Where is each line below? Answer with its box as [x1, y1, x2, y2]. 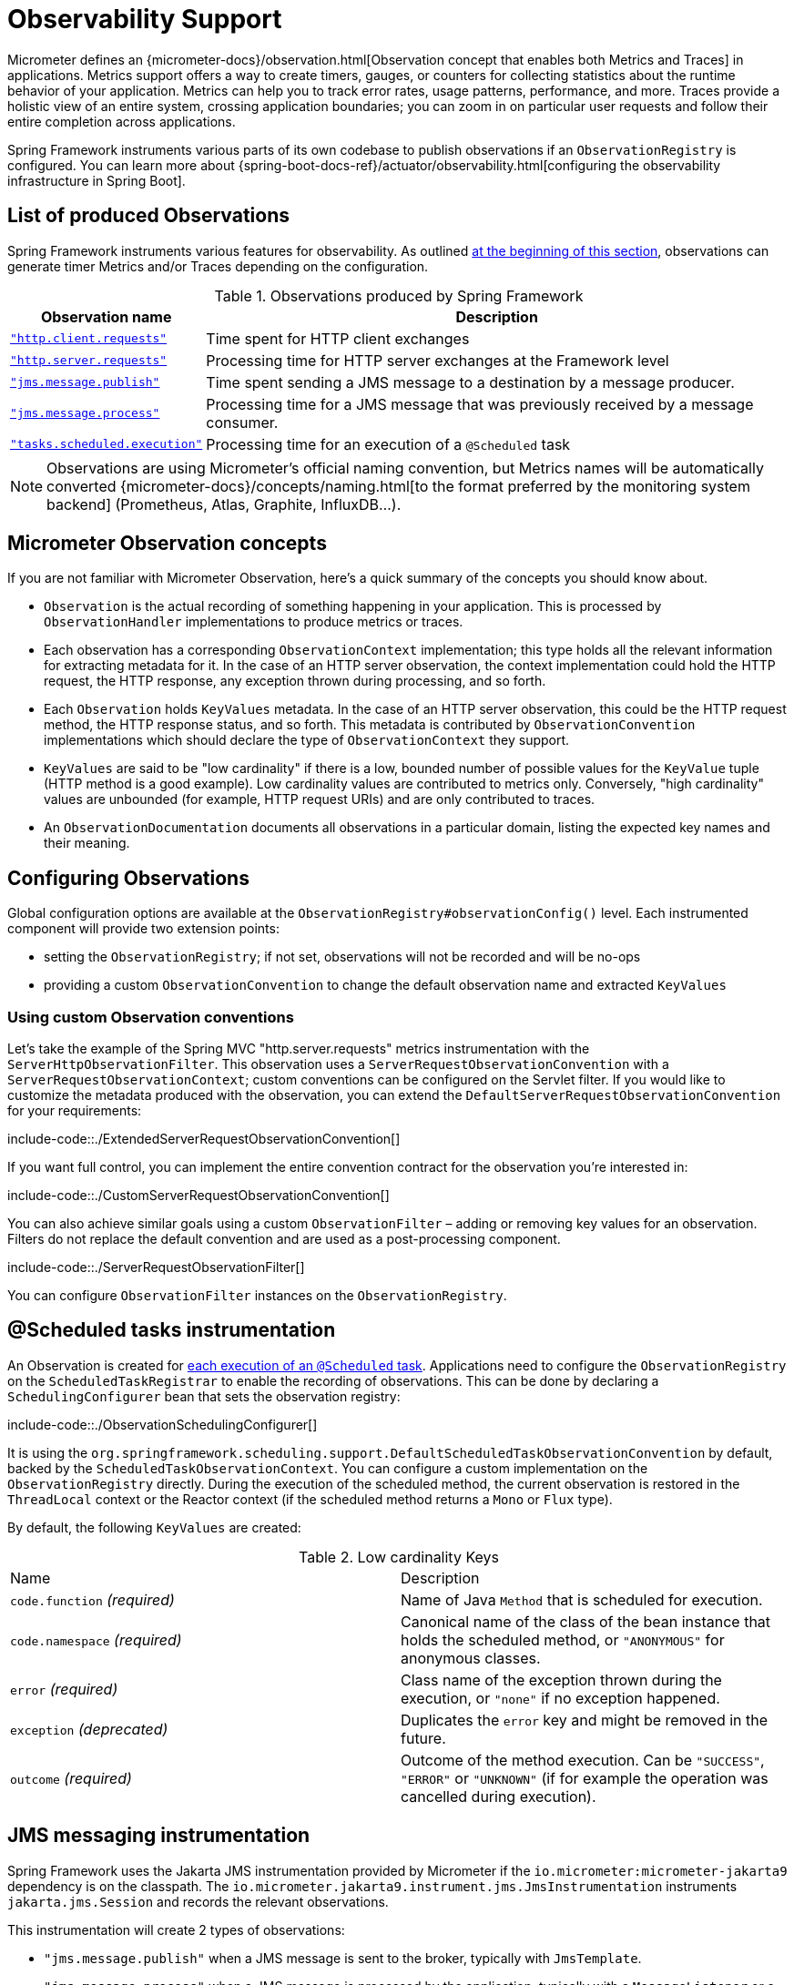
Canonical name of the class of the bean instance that [401, 1612, 771, 1631]
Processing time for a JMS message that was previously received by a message [206, 394, 754, 413]
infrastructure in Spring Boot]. [7, 172, 186, 188]
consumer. [206, 412, 279, 432]
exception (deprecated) [10, 1719, 168, 1738]
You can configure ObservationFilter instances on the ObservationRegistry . [7, 1288, 507, 1304]
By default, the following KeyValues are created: [7, 1519, 301, 1535]
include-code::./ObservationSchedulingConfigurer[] [7, 1416, 318, 1432]
